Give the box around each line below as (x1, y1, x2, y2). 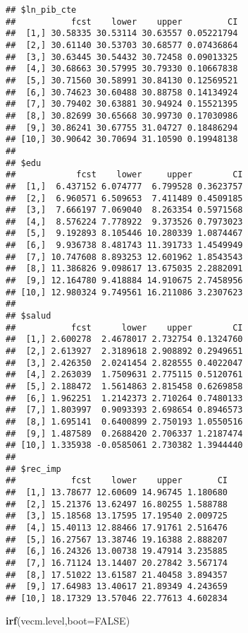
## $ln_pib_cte (6, 5, 77, 15)
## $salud (6, 311, 51, 321)
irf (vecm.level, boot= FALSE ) (6, 613, 130, 628)
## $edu (6, 158, 42, 168)
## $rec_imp (6, 463, 61, 474)
